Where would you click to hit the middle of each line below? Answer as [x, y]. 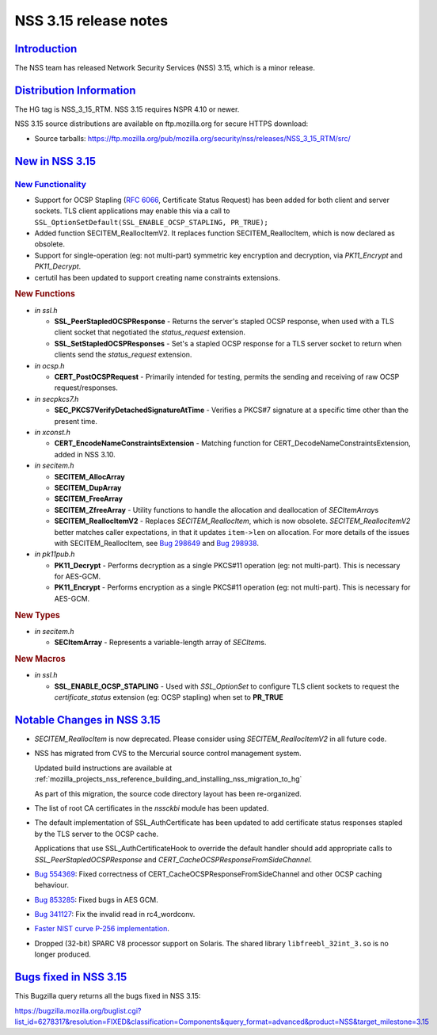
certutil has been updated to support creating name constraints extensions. [157, 277]
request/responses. [86, 388]
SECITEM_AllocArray [90, 476]
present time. [76, 421]
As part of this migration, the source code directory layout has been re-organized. [168, 793]
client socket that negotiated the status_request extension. [150, 332]
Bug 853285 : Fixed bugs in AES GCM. [96, 899]
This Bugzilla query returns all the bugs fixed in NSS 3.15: [108, 996]
